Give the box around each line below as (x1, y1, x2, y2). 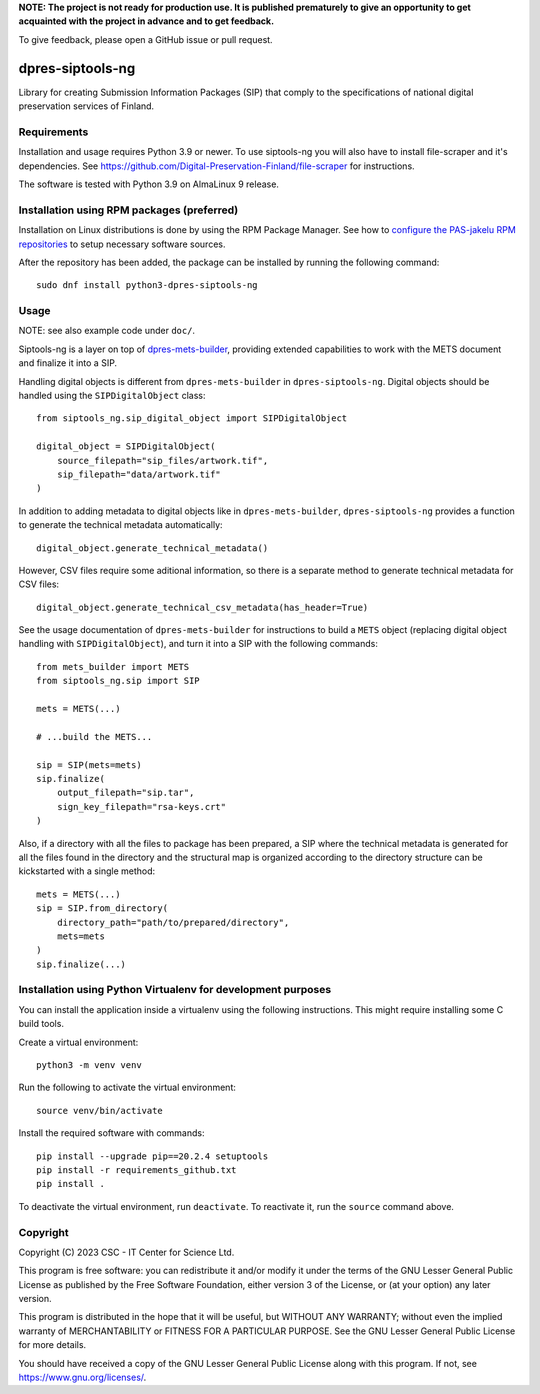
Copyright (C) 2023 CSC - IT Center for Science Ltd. (18, 1246, 235, 1258)
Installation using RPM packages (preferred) (18, 203, 239, 217)
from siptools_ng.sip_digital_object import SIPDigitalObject (36, 413, 348, 424)
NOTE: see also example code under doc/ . (18, 325, 195, 337)
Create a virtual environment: (18, 1036, 139, 1048)
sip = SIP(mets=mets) (36, 759, 142, 770)
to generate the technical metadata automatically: (18, 519, 224, 531)
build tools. (18, 1018, 65, 1030)
